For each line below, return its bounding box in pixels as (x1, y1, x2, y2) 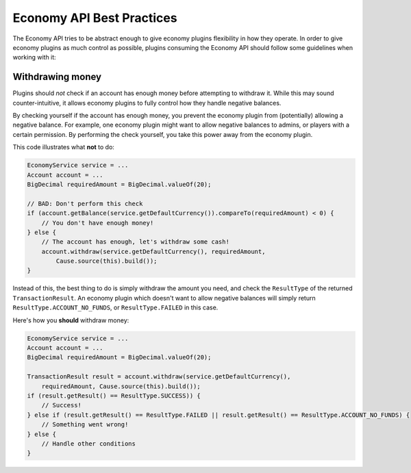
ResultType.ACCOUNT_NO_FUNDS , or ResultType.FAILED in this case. (12, 303, 219, 311)
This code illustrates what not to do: (12, 143, 114, 151)
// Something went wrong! (41, 421, 129, 429)
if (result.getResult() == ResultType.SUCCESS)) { (27, 392, 201, 400)
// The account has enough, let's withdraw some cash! (41, 238, 229, 246)
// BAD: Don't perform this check (27, 199, 143, 207)
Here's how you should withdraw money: (12, 316, 129, 324)
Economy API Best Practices (12, 10, 177, 25)
